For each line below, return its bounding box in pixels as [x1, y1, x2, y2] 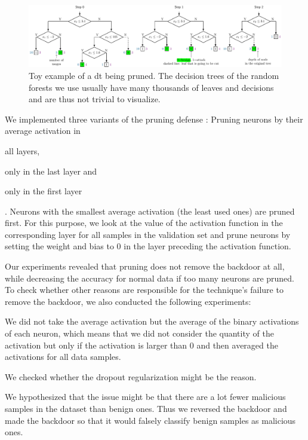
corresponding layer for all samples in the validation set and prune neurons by [5, 228, 291, 240]
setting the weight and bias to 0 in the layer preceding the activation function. [5, 240, 291, 252]
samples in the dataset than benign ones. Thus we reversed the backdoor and [5, 402, 287, 414]
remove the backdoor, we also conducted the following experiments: [5, 295, 251, 307]
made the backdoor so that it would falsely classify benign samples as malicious [5, 414, 296, 426]
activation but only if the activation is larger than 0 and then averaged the [5, 338, 278, 351]
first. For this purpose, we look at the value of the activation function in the [5, 216, 283, 229]
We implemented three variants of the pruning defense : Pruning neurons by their [5, 112, 303, 125]
